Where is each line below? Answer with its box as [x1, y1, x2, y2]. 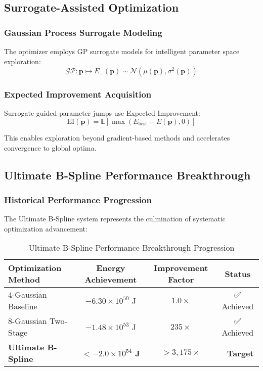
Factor [168, 273, 194, 286]
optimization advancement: [4, 223, 87, 234]
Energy [96, 262, 125, 274]
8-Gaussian [8, 315, 47, 327]
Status [225, 267, 251, 280]
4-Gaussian [8, 289, 47, 301]
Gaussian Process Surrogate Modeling [4, 26, 162, 38]
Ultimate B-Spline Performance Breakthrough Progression [28, 242, 235, 254]
